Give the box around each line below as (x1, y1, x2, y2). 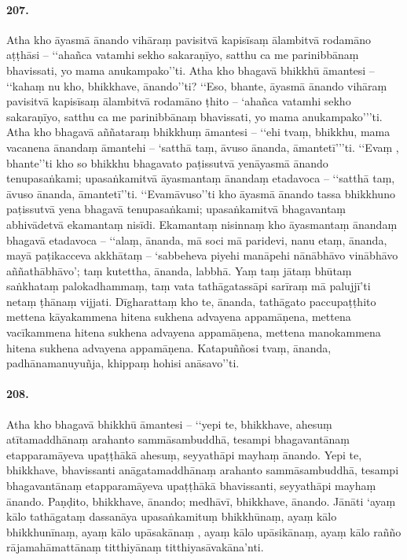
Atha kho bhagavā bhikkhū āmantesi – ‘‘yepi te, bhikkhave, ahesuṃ (6, 415, 332, 432)
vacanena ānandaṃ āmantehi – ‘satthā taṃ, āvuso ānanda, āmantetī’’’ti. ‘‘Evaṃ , (6, 138, 399, 155)
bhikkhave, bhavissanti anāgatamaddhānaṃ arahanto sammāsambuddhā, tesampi (6, 462, 399, 478)
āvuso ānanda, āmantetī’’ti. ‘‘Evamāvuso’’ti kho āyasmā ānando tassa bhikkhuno (6, 185, 395, 201)
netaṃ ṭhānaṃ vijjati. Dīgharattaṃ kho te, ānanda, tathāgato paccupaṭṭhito (6, 293, 376, 309)
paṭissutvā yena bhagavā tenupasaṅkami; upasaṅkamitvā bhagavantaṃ (6, 201, 346, 217)
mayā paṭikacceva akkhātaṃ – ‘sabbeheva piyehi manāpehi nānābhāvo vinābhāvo (6, 247, 398, 263)
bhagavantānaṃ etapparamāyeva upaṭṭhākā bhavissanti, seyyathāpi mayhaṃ (6, 477, 376, 494)
